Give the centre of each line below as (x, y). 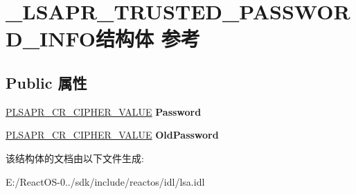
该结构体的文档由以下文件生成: (75, 158)
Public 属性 (46, 82)
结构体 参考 (148, 38)
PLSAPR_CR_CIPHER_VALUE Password (104, 111)
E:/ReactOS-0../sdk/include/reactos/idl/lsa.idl (105, 181)
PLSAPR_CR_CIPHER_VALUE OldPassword (112, 135)
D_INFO (51, 38)
